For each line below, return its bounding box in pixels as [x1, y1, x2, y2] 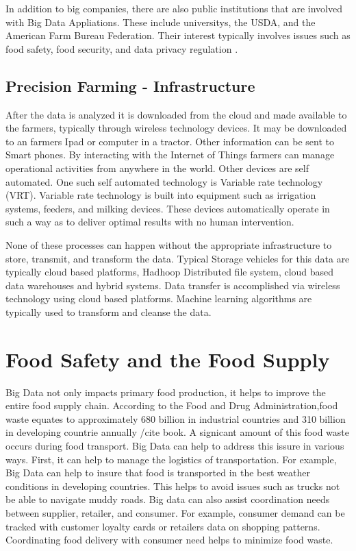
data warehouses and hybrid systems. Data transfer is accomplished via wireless [5, 278, 340, 292]
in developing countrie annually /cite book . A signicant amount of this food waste [5, 425, 349, 439]
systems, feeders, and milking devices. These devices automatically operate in [5, 201, 330, 215]
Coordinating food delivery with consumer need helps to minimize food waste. [5, 532, 333, 547]
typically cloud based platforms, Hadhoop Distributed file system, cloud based [5, 265, 334, 279]
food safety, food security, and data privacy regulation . [5, 41, 238, 56]
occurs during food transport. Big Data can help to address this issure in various [5, 438, 344, 452]
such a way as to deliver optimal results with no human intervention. [5, 215, 294, 229]
